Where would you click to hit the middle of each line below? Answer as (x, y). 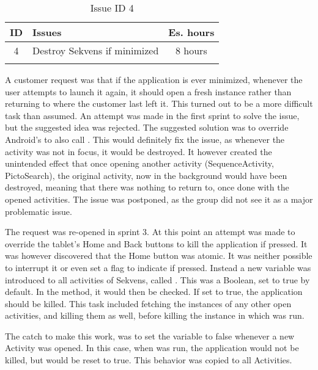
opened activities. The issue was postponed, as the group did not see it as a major (159, 199)
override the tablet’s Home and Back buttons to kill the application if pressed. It (156, 243)
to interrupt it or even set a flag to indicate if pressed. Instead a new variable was (158, 267)
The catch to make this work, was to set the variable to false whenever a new (150, 336)
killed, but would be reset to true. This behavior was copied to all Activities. (149, 360)
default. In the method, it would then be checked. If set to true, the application (154, 292)
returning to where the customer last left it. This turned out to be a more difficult (159, 103)
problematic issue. (39, 211)
